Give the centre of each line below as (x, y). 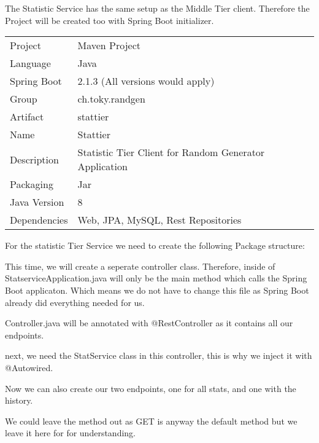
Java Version (37, 202)
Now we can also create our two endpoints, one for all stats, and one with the (151, 388)
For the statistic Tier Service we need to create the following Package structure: (155, 245)
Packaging (32, 184)
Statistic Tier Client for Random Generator (171, 152)
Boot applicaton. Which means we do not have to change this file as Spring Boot (157, 290)
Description (34, 159)
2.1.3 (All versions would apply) (146, 81)
